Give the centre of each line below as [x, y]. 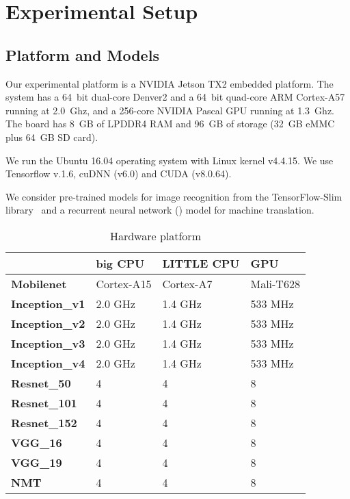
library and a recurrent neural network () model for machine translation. [160, 210]
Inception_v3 [48, 343]
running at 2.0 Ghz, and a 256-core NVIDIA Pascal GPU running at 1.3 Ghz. [170, 110]
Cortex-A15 [124, 283]
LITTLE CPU [201, 263]
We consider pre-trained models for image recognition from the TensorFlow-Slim [174, 196]
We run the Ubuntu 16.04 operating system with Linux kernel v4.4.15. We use [170, 160]
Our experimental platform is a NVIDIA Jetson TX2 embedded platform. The [170, 83]
